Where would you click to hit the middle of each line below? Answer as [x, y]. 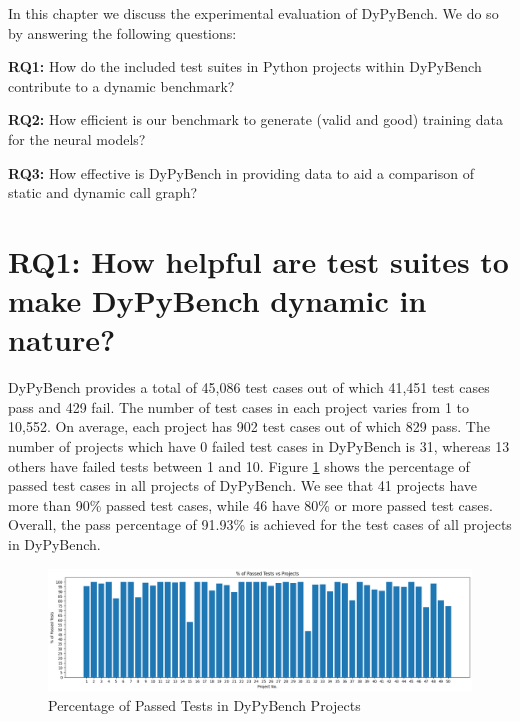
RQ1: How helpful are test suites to [258, 260]
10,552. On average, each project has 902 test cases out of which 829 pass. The [249, 426]
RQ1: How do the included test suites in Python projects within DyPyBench [245, 66]
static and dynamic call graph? [103, 192]
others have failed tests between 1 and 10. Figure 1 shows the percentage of [239, 465]
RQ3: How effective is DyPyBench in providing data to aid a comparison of [241, 172]
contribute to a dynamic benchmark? [121, 85]
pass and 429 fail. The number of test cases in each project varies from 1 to [239, 406]
